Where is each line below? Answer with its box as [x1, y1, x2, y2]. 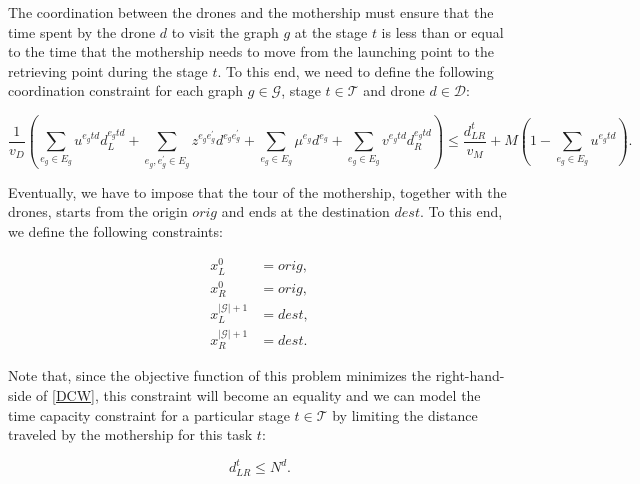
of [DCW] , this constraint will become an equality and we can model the [36, 385, 481, 406]
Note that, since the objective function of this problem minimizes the [8, 365, 431, 386]
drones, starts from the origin [8, 201, 188, 222]
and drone [363, 80, 425, 101]
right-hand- [435, 365, 505, 386]
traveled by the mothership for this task [8, 424, 253, 445]
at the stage [294, 21, 368, 42]
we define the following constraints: [8, 220, 223, 241]
